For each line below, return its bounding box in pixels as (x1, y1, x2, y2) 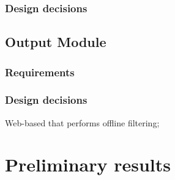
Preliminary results (5, 152, 171, 177)
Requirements (5, 64, 75, 79)
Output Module (5, 32, 106, 51)
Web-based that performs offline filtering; (5, 116, 160, 129)
